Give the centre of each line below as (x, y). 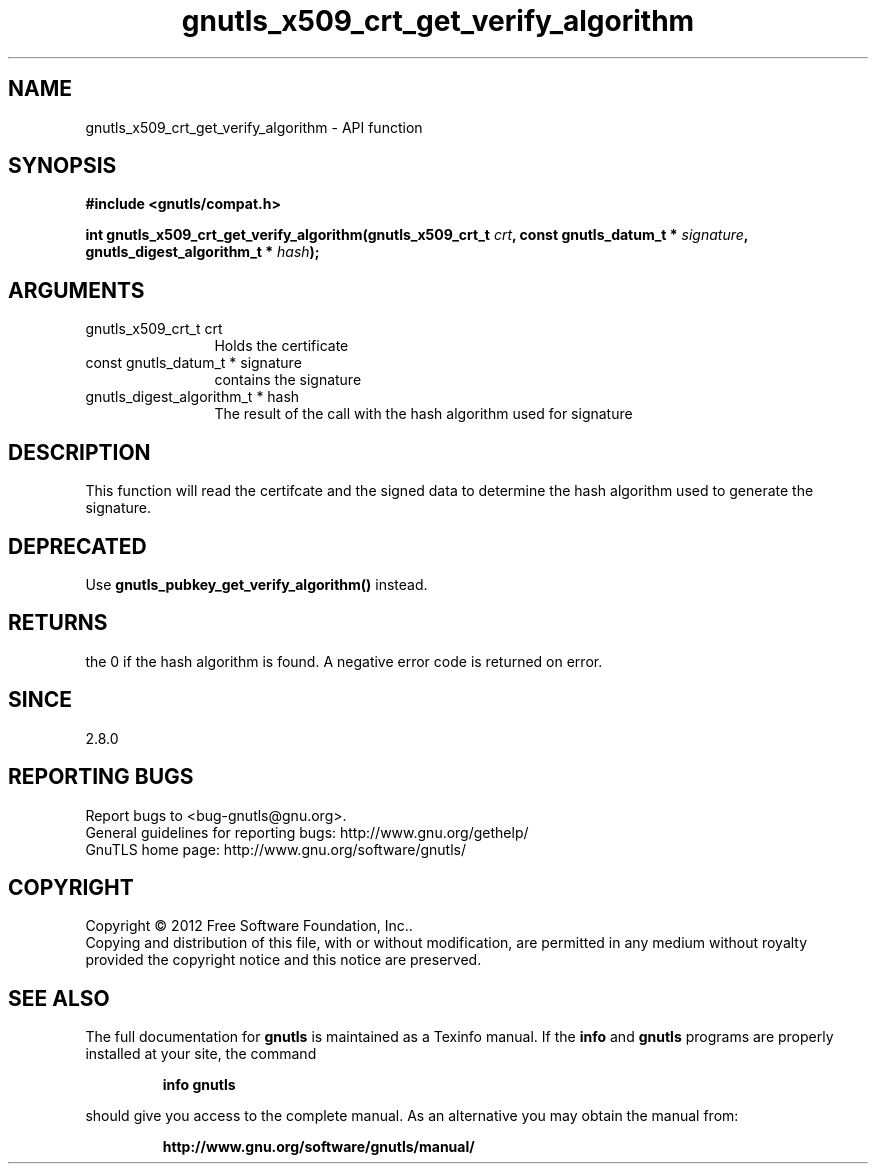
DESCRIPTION (79, 452)
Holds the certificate (281, 346)
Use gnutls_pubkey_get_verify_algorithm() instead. (256, 584)
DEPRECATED (77, 546)
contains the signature (288, 380)
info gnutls (199, 1085)
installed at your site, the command (201, 1054)
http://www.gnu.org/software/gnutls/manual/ (318, 1147)
